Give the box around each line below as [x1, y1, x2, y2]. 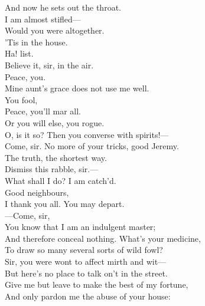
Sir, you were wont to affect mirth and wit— [5, 255, 167, 268]
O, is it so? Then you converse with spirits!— [5, 128, 169, 140]
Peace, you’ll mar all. [5, 105, 81, 117]
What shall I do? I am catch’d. [5, 174, 116, 186]
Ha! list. [5, 47, 34, 60]
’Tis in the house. [5, 35, 68, 48]
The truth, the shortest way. [5, 151, 107, 163]
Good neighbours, [5, 186, 69, 198]
